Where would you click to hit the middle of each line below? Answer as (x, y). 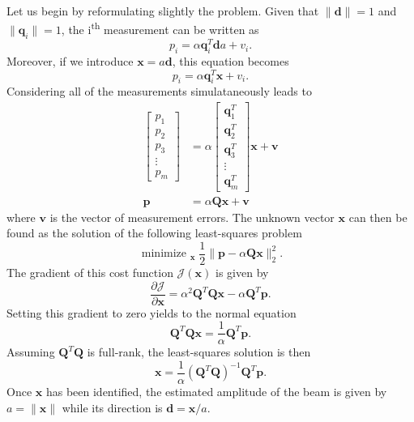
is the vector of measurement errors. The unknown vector (192, 217)
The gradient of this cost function (90, 272)
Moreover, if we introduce (70, 60)
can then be (378, 217)
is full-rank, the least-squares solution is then (199, 352)
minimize (164, 254)
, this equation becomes (230, 60)
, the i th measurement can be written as (160, 28)
